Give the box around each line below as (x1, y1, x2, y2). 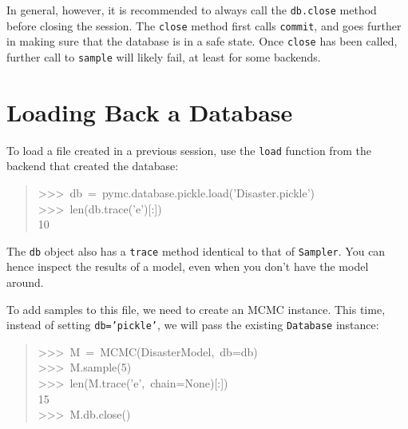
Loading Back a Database (6, 95, 293, 128)
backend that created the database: (6, 157, 179, 174)
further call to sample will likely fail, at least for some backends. (6, 48, 321, 65)
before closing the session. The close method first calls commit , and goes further (6, 17, 402, 34)
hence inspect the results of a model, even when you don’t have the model (6, 258, 369, 275)
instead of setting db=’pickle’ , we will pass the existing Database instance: (6, 316, 379, 333)
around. (6, 274, 44, 291)
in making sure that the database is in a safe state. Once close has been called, (6, 33, 398, 50)
